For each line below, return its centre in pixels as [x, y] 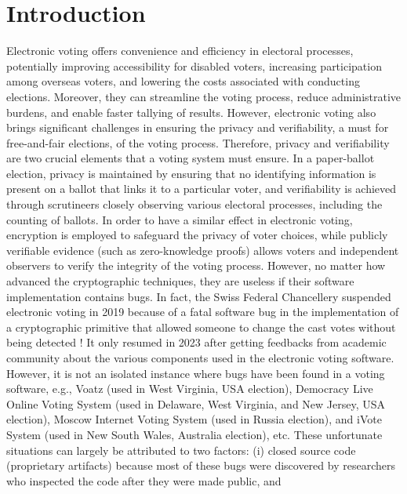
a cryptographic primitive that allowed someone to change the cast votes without [201, 327]
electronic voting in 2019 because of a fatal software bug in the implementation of [203, 312]
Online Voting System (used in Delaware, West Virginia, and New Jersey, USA [196, 403]
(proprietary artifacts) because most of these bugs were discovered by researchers [201, 465]
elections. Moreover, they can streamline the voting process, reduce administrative [204, 96]
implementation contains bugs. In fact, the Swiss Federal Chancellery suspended [199, 296]
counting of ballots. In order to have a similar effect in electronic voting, [180, 219]
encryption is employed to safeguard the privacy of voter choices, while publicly [197, 235]
